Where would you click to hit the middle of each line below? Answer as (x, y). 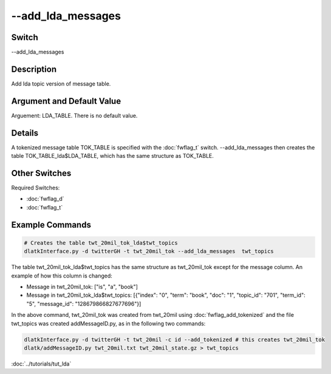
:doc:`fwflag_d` (45, 199)
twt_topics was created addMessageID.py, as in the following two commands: (108, 323)
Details (25, 133)
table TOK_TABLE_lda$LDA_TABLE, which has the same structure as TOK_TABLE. (112, 156)
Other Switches (41, 173)
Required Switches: (36, 188)
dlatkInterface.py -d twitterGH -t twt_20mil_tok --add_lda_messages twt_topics (149, 251)
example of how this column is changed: (62, 276)
